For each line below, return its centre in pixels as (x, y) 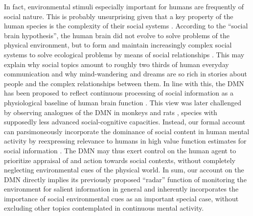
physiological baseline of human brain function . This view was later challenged (123, 102)
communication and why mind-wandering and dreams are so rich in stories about (126, 74)
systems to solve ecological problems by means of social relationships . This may (124, 54)
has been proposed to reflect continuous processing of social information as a (119, 93)
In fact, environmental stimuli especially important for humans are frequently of (124, 6)
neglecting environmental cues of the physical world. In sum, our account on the (124, 170)
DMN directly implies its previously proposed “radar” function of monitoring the (125, 179)
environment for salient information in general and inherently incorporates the (121, 189)
